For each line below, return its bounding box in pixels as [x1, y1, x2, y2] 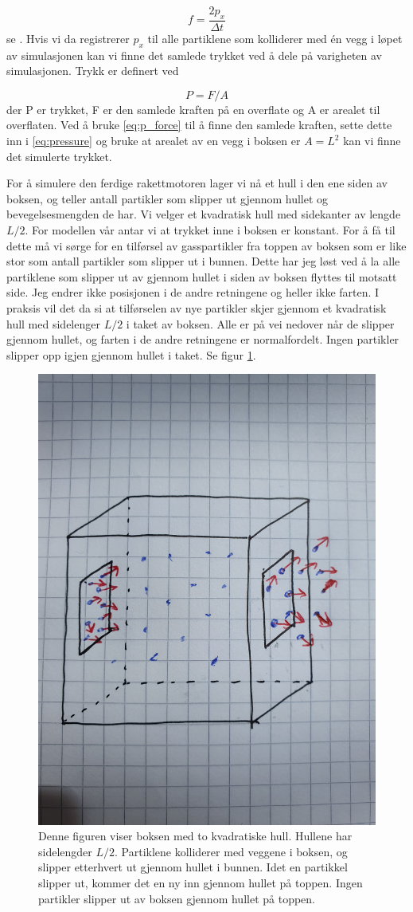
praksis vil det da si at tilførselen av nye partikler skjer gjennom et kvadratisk [6, 299, 387, 316]
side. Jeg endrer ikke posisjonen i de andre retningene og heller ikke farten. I [6, 284, 380, 301]
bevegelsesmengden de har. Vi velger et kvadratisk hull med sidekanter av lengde [6, 206, 401, 222]
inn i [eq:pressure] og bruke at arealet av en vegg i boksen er [6, 132, 301, 148]
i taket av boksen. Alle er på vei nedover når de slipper [126, 315, 395, 332]
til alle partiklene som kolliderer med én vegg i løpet [147, 29, 403, 46]
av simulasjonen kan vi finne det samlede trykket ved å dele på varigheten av [6, 46, 383, 63]
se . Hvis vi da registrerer [6, 29, 130, 46]
